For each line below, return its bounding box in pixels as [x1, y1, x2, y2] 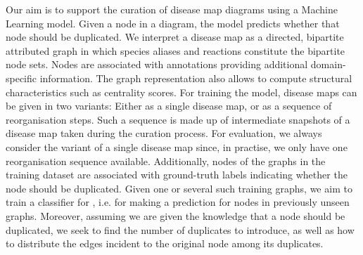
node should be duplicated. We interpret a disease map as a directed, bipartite [6, 30, 344, 44]
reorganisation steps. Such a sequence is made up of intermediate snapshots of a [6, 112, 350, 126]
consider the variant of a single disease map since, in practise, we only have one [6, 139, 348, 154]
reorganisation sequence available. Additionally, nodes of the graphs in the [6, 153, 326, 168]
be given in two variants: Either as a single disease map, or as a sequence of [6, 98, 332, 113]
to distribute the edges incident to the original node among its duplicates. [6, 236, 324, 251]
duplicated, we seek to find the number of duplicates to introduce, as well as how [6, 222, 355, 237]
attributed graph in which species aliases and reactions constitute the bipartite [6, 43, 345, 58]
